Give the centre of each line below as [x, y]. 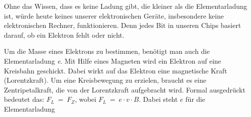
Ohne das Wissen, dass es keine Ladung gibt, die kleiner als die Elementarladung [126, 6]
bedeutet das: [24, 99]
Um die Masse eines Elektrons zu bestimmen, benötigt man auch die [107, 51]
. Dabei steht [158, 99]
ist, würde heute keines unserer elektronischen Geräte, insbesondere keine [114, 15]
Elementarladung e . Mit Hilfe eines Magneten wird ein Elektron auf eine [113, 60]
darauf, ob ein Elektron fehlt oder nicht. [64, 35]
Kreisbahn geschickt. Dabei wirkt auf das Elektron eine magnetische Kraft [116, 70]
